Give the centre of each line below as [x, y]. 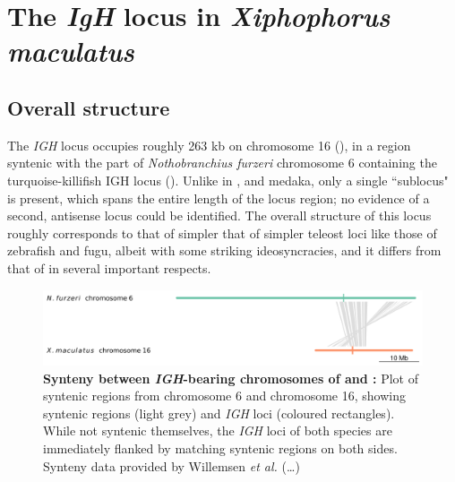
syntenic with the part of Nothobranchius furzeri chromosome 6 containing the [222, 163]
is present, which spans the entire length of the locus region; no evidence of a [219, 198]
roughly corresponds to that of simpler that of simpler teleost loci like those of [222, 232]
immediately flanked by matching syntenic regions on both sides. [220, 448]
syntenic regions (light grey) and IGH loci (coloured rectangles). [219, 413]
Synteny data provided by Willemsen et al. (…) [172, 465]
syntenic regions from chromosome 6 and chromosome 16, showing [224, 396]
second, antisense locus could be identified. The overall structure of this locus [219, 215]
